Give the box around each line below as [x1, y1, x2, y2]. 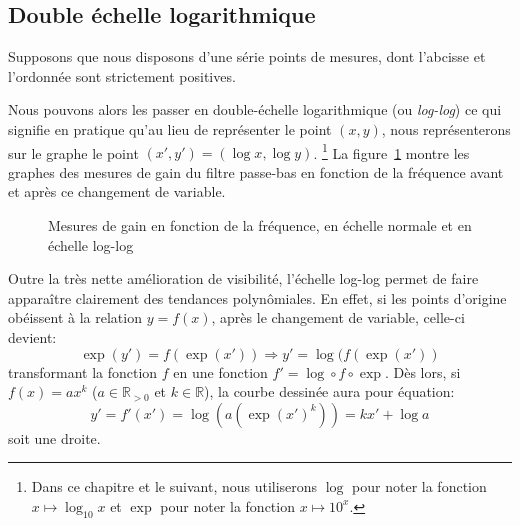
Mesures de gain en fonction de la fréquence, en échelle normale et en [48, 215, 472, 236]
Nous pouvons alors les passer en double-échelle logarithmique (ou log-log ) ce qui [8, 99, 502, 120]
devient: [8, 326, 57, 347]
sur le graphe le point [8, 142, 139, 163]
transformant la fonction [8, 361, 158, 382]
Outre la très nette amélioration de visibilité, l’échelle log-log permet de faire [8, 268, 479, 289]
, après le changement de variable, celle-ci [211, 307, 465, 328]
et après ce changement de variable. [8, 181, 226, 202]
